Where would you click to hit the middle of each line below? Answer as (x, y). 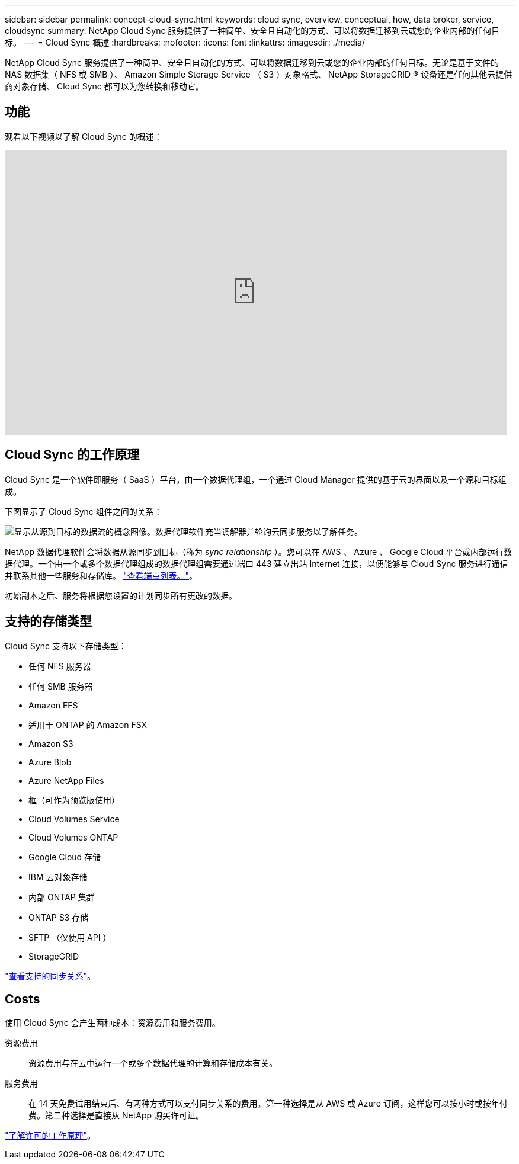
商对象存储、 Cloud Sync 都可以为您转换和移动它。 (104, 86)
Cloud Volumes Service (74, 819)
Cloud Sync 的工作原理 (72, 455)
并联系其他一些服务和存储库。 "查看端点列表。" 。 (101, 575)
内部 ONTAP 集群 (62, 897)
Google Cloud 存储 (65, 857)
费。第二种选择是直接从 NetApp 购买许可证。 (116, 1115)
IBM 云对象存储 (58, 877)
